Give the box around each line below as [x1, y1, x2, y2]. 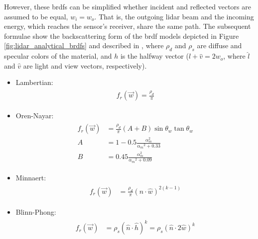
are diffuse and [197, 40, 242, 51]
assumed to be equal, [4, 11, 68, 21]
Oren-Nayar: [15, 110, 54, 121]
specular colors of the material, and [4, 51, 112, 61]
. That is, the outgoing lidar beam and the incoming [94, 11, 254, 21]
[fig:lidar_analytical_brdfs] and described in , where [4, 40, 164, 51]
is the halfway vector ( [120, 51, 189, 61]
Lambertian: [15, 77, 53, 87]
